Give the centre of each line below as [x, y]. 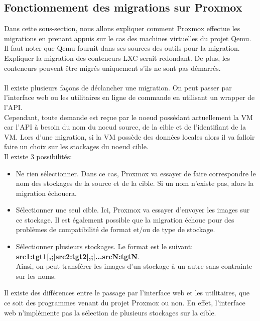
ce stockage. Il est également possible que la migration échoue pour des [125, 219]
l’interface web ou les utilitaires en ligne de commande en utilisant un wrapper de [129, 97]
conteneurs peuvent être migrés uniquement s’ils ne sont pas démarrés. [112, 68]
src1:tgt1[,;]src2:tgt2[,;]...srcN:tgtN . [78, 256]
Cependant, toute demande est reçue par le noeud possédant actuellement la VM [128, 117]
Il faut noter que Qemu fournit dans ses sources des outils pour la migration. [122, 48]
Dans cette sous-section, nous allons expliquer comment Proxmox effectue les [122, 28]
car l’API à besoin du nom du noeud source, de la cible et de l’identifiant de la [125, 127]
